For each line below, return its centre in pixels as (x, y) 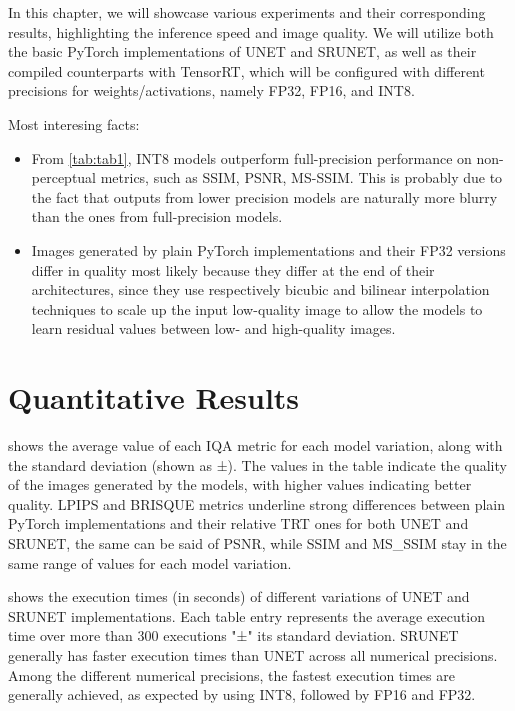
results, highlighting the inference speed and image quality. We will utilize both (251, 31)
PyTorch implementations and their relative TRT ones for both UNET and (238, 523)
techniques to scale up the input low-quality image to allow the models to (257, 308)
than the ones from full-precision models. (157, 216)
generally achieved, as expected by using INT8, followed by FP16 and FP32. (242, 694)
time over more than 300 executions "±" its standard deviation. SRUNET (233, 635)
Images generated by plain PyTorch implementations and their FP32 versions (268, 249)
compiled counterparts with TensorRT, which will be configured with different (246, 70)
